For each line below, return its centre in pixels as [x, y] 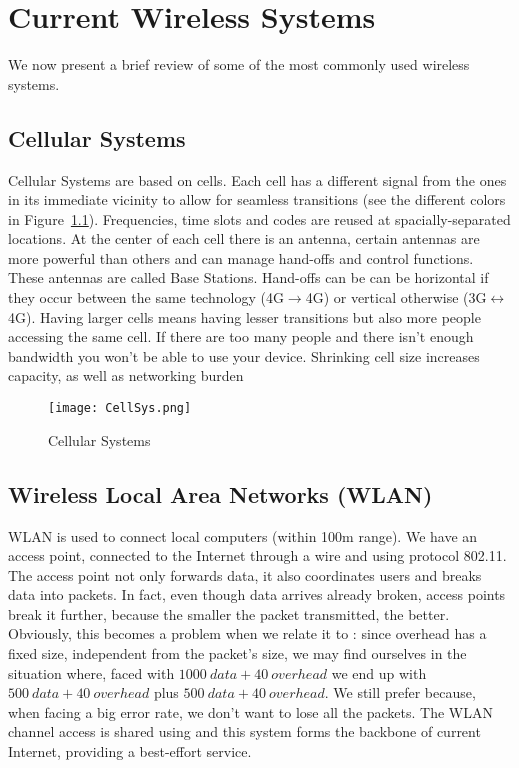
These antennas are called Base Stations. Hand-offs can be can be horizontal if [248, 277]
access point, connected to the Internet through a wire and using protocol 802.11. [257, 555]
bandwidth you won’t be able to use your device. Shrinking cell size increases [244, 355]
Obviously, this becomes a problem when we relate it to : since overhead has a [247, 633]
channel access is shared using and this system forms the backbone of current [244, 731]
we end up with [379, 672]
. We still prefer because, [400, 692]
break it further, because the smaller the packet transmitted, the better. [229, 613]
